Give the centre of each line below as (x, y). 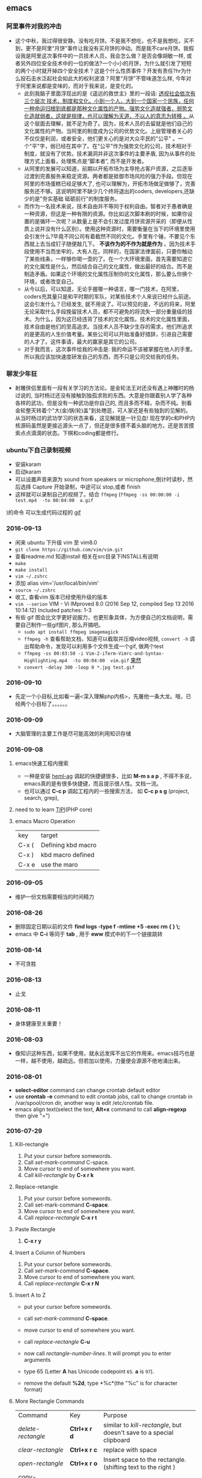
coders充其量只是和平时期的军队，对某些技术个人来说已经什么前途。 (109, 296)
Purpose (115, 1415)
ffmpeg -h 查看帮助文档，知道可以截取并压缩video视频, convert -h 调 (109, 639)
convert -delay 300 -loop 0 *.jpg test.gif (79, 667)
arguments (37, 1359)
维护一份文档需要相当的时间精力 (54, 897)
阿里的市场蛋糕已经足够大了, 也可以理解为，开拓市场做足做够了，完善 (110, 184)
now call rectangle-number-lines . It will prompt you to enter (97, 1353)
